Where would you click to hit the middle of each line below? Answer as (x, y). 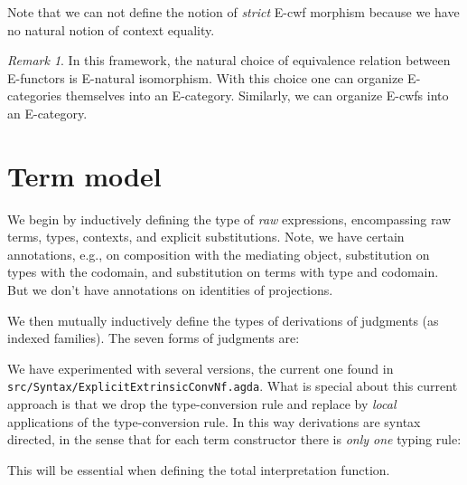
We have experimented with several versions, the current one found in (201, 368)
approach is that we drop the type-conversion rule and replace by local (202, 404)
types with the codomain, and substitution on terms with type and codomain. (223, 272)
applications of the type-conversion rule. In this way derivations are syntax (214, 421)
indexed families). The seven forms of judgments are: (154, 338)
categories (34, 95)
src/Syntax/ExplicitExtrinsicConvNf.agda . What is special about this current (233, 386)
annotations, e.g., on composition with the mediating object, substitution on (219, 254)
